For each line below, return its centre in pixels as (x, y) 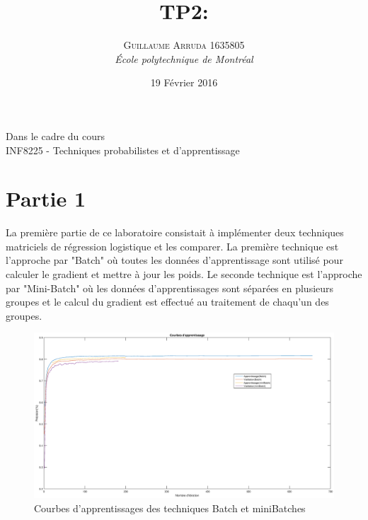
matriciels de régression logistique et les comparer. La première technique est (172, 246)
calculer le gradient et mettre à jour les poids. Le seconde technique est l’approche (184, 274)
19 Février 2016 (184, 82)
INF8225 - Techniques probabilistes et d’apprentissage (123, 150)
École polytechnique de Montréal (184, 58)
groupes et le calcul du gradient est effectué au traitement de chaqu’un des (167, 302)
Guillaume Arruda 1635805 (184, 45)
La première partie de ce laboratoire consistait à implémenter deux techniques (175, 232)
